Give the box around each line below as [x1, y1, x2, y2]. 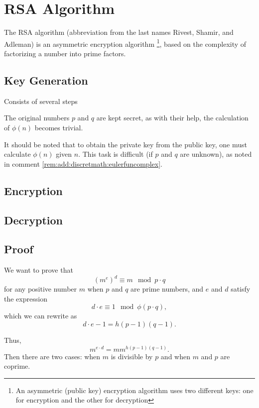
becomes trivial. [34, 122, 83, 132]
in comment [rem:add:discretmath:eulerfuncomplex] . [4, 158, 162, 169]
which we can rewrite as [4, 310, 77, 321]
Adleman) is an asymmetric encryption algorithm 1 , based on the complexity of [4, 37, 247, 49]
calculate [4, 149, 31, 159]
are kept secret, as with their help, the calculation [96, 112, 249, 123]
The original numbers [4, 112, 70, 123]
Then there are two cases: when [4, 351, 101, 361]
